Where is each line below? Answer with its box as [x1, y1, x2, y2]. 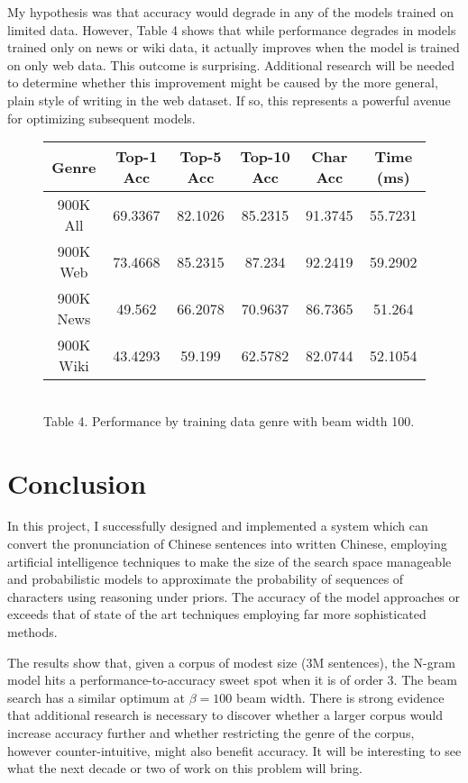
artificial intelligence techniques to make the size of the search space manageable [7, 551, 452, 570]
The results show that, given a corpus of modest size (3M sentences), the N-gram [7, 652, 455, 671]
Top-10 [240, 146, 290, 168]
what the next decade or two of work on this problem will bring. [7, 759, 362, 778]
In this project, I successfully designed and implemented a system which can [7, 516, 428, 535]
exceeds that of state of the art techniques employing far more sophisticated [7, 605, 427, 624]
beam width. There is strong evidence [235, 687, 445, 706]
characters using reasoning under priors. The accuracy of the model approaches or [7, 587, 461, 605]
